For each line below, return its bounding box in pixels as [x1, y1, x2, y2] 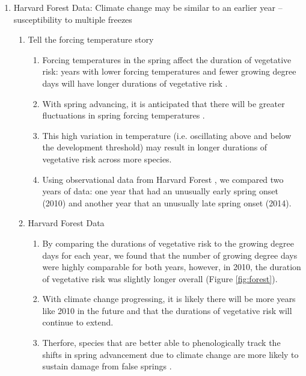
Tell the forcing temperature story [28, 33, 154, 46]
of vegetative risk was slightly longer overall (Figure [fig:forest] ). [42, 272, 278, 285]
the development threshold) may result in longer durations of [42, 141, 268, 153]
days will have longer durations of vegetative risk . [42, 76, 228, 89]
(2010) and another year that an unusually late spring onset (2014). [42, 196, 292, 209]
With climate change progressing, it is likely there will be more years [42, 292, 296, 305]
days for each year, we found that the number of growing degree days [42, 248, 298, 261]
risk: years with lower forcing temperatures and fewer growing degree [42, 65, 296, 78]
